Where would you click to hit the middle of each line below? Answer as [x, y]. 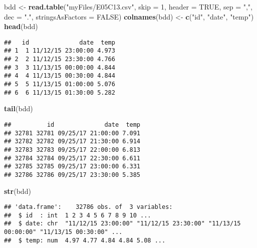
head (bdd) [21, 26]
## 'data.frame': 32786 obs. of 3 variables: [88, 207]
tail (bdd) [19, 108]
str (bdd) [18, 191]
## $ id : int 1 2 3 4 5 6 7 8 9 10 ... [78, 215]
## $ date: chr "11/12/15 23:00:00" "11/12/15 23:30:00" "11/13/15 [122, 224]
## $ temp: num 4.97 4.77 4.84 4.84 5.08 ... [85, 240]
